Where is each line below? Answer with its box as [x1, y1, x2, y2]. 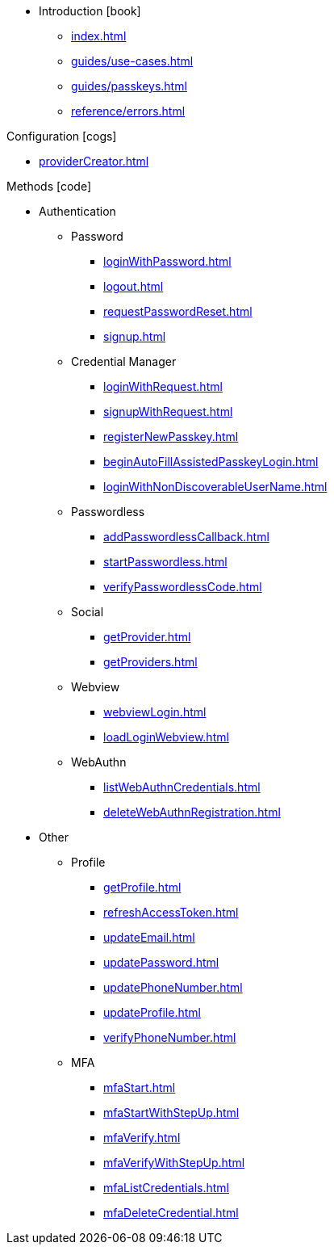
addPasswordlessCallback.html [103, 530, 269, 544]
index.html [71, 29, 127, 43]
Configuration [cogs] [6, 129, 117, 143]
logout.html [103, 279, 164, 293]
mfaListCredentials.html [103, 1181, 229, 1194]
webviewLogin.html [103, 705, 207, 719]
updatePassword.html [103, 955, 219, 969]
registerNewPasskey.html [103, 430, 239, 443]
